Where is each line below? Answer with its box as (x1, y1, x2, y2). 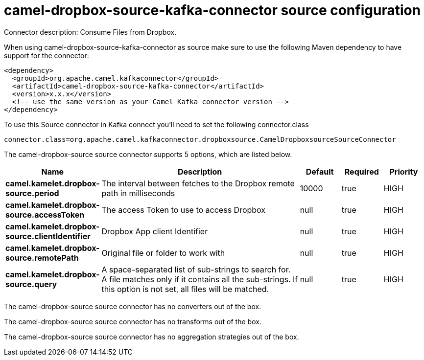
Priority (389, 166, 418, 177)
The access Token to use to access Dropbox (101, 204, 266, 215)
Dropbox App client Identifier (101, 226, 208, 236)
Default (306, 166, 334, 177)
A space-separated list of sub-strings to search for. (101, 264, 291, 274)
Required (344, 166, 379, 177)
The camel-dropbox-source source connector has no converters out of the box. (4, 302, 261, 311)
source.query (5, 279, 57, 289)
